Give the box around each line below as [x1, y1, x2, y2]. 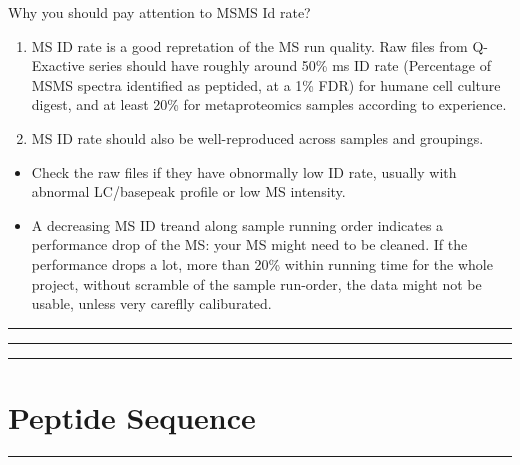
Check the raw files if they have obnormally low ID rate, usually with [31, 161, 457, 182]
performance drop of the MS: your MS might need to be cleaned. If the [31, 234, 468, 255]
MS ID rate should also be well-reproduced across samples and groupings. [31, 127, 484, 148]
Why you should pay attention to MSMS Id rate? [8, 2, 311, 22]
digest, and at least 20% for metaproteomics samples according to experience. [31, 94, 507, 115]
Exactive [31, 55, 85, 76]
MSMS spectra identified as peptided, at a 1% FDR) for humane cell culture [31, 74, 501, 95]
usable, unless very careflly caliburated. [31, 293, 272, 314]
